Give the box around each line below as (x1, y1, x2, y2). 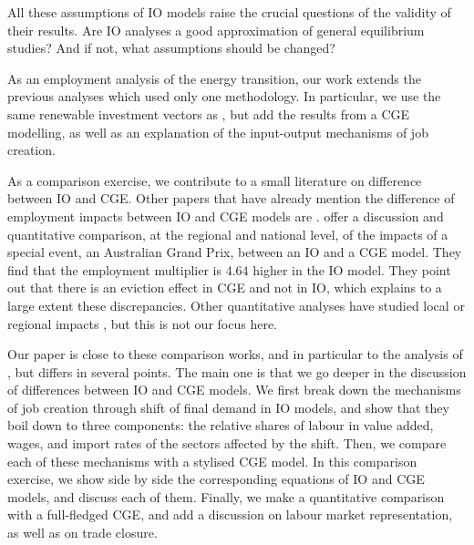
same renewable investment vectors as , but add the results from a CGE (7, 104, 410, 123)
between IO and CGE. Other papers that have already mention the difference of (7, 189, 455, 208)
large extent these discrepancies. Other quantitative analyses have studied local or (7, 295, 465, 314)
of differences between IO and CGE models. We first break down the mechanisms (7, 380, 461, 399)
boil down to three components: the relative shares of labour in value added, (7, 416, 434, 435)
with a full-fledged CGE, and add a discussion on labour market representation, (7, 505, 453, 524)
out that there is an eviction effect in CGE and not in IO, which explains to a (7, 278, 442, 297)
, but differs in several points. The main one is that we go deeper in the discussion (7, 362, 467, 381)
